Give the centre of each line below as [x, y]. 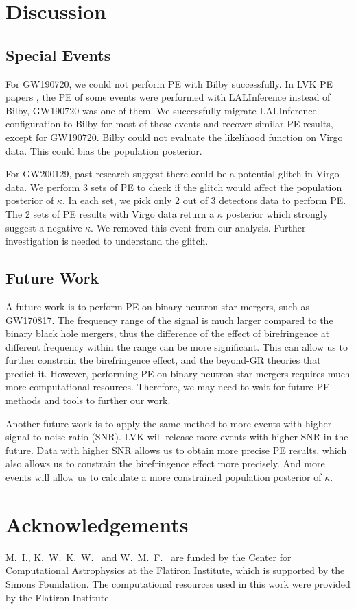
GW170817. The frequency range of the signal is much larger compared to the [169, 320]
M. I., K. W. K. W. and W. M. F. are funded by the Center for [149, 557]
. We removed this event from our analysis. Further [198, 227]
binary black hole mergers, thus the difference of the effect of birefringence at [168, 333]
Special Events [58, 54]
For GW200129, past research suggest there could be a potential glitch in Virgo [173, 174]
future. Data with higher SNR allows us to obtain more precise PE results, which [176, 450]
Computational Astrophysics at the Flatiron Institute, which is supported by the [175, 570]
